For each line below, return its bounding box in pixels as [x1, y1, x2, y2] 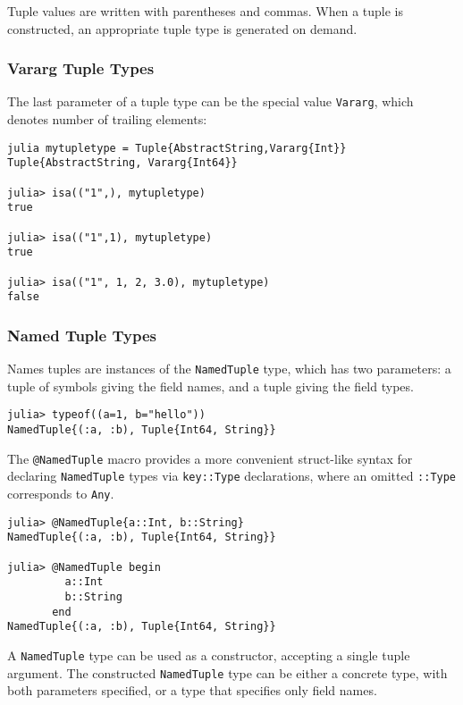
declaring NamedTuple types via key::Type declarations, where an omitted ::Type [7, 466, 457, 485]
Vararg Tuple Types [7, 57, 155, 80]
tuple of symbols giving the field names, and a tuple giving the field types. [7, 376, 414, 395]
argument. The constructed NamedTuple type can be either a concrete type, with [7, 663, 448, 682]
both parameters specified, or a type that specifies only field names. [7, 681, 377, 700]
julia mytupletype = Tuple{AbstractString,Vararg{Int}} [7, 141, 347, 155]
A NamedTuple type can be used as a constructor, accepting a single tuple [7, 645, 410, 664]
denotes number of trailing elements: [7, 110, 207, 129]
